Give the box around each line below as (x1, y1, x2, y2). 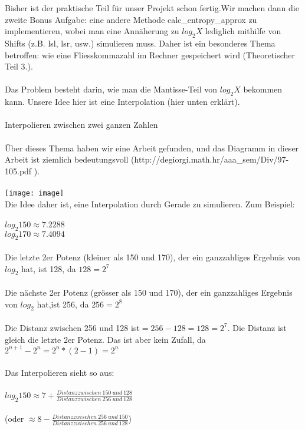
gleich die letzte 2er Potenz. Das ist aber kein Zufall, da (5, 333, 206, 345)
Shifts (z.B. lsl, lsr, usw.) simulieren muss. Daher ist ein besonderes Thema (5, 37, 276, 49)
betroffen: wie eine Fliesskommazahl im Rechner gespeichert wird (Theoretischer (5, 48, 296, 61)
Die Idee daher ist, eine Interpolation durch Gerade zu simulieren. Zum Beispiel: (5, 197, 295, 210)
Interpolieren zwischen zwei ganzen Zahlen (5, 118, 158, 131)
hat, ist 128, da (21, 262, 76, 274)
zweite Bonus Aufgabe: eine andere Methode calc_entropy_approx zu (5, 13, 257, 25)
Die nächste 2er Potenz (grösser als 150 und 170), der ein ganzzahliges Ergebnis (5, 286, 293, 298)
